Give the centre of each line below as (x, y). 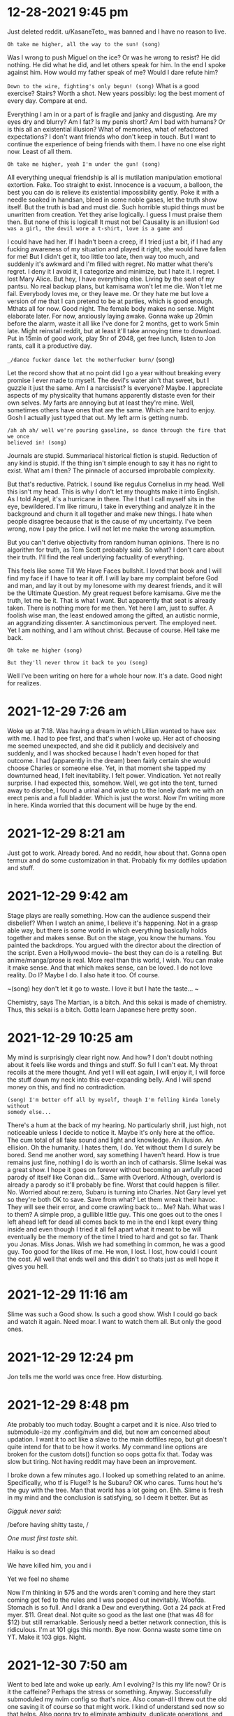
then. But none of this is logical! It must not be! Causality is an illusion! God (114, 222)
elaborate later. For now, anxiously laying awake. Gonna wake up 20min (110, 316)
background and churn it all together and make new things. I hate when (110, 514)
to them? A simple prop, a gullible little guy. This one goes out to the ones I (115, 1214)
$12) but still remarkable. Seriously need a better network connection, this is (117, 1622)
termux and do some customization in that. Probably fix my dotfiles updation (117, 860)
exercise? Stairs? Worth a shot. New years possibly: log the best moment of (116, 93)
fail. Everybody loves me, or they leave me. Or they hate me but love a (108, 293)
